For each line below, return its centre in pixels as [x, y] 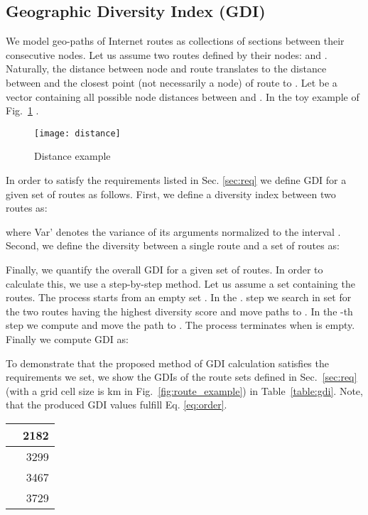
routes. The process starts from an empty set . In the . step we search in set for [179, 297]
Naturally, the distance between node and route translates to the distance [166, 69]
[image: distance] [77, 133]
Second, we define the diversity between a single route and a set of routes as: [173, 245]
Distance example [72, 156]
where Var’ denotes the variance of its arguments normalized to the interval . [173, 231]
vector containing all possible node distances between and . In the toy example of [183, 96]
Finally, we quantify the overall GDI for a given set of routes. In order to [164, 269]
